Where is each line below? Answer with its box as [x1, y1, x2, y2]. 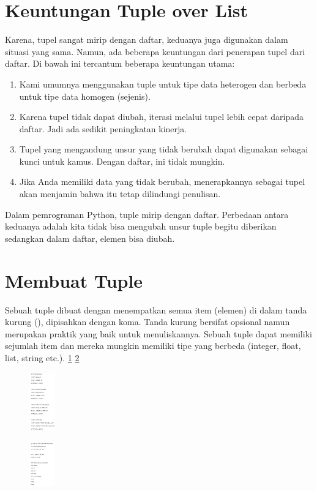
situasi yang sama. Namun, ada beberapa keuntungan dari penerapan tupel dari [5, 45, 305, 58]
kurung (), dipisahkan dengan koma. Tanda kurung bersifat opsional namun [5, 315, 290, 328]
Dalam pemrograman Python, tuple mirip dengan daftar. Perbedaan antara [5, 208, 289, 220]
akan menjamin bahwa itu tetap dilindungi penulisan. [19, 187, 221, 200]
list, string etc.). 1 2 [5, 351, 80, 364]
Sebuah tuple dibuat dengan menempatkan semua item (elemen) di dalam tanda [5, 303, 307, 316]
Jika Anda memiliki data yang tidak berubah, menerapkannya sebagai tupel [19, 175, 305, 188]
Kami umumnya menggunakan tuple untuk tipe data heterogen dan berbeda [19, 77, 307, 90]
